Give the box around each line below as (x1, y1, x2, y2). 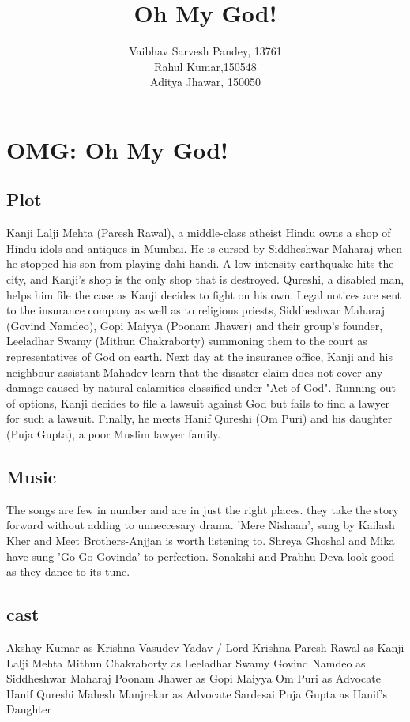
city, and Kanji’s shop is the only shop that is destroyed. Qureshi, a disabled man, (6, 271, 404, 288)
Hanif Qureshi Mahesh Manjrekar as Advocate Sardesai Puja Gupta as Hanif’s (6, 685, 388, 701)
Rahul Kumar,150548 (154, 58, 257, 74)
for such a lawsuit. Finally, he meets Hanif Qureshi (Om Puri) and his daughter (6, 410, 393, 427)
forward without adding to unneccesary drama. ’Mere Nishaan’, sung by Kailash (6, 517, 395, 533)
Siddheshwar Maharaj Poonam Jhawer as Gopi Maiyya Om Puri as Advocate (6, 670, 381, 686)
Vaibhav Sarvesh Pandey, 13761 (129, 43, 282, 59)
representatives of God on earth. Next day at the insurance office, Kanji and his (6, 348, 393, 365)
